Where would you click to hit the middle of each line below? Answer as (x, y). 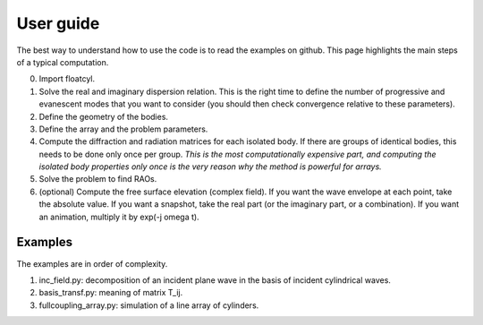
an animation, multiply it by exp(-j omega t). (119, 217)
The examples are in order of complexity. (92, 263)
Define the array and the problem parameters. (123, 129)
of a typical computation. (63, 62)
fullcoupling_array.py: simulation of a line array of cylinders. (149, 305)
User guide (58, 23)
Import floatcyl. (67, 79)
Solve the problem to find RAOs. (98, 179)
